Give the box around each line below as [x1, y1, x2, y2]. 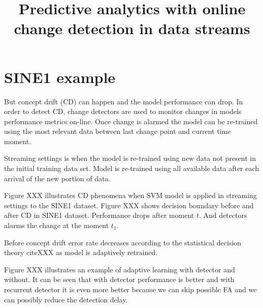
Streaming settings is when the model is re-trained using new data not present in [4, 153, 256, 163]
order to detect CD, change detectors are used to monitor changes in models [4, 106, 242, 117]
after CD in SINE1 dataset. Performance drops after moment [4, 210, 194, 220]
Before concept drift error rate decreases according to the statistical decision [4, 237, 242, 247]
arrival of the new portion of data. [4, 173, 111, 183]
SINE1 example [4, 66, 116, 87]
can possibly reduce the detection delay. [4, 294, 128, 304]
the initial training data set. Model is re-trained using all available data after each [4, 163, 259, 174]
